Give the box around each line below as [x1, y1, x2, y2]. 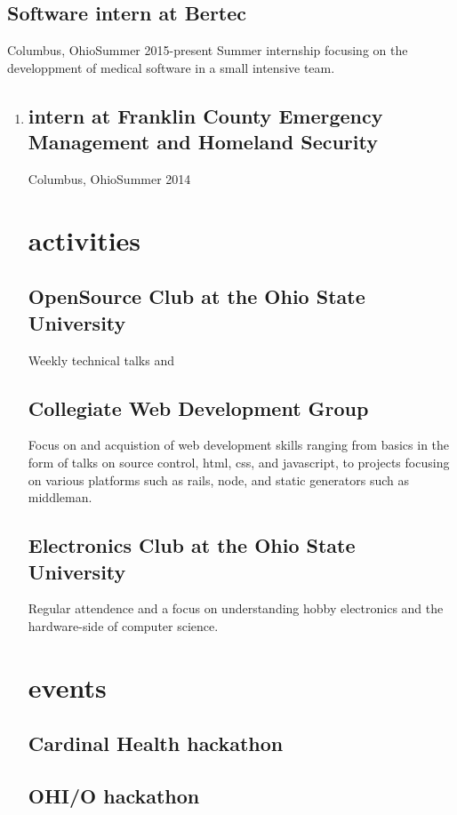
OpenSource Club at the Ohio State [28, 283, 365, 310]
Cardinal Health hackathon [28, 730, 284, 757]
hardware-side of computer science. [28, 616, 219, 635]
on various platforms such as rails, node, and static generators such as [28, 470, 410, 489]
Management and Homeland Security [28, 128, 378, 156]
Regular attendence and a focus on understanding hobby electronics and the [28, 599, 444, 618]
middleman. [28, 488, 92, 507]
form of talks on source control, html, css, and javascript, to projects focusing [28, 452, 450, 471]
